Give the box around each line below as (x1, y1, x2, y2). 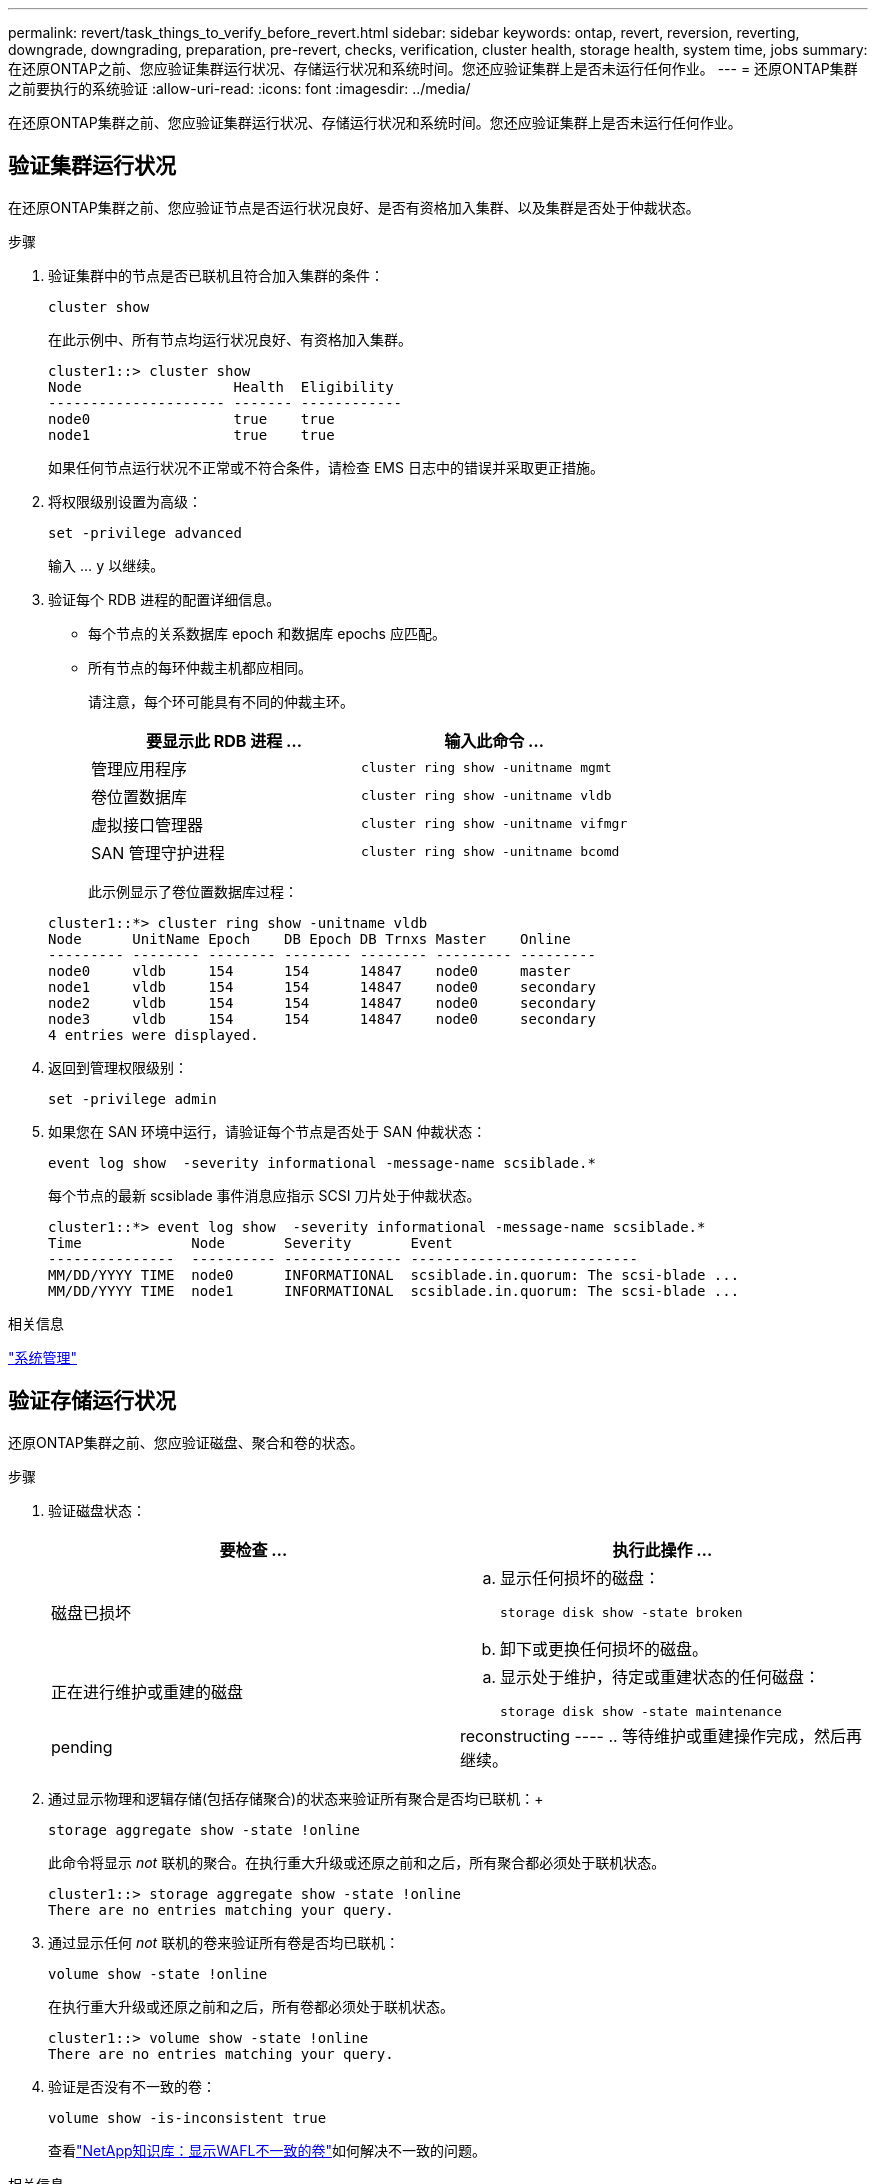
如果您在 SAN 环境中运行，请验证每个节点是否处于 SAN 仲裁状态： (48, 1122, 487, 1140)
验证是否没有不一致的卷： (48, 2077, 216, 2095)
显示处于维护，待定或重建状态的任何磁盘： (500, 1666, 821, 1687)
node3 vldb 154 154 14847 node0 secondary (48, 1010, 596, 1027)
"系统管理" (8, 1348, 78, 1366)
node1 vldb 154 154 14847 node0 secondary (48, 978, 596, 995)
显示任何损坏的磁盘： (500, 1567, 661, 1588)
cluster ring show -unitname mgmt (361, 760, 612, 776)
